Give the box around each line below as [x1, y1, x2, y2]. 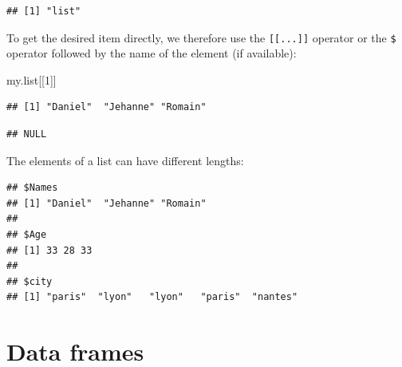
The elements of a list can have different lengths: [6, 152, 244, 168]
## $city [6, 275, 53, 287]
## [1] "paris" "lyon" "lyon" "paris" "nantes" [6, 291, 298, 303]
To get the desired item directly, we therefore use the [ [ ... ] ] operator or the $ [6, 29, 396, 45]
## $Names [6, 182, 58, 194]
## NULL [6, 128, 47, 140]
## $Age [6, 229, 47, 240]
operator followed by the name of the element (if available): [6, 45, 297, 61]
